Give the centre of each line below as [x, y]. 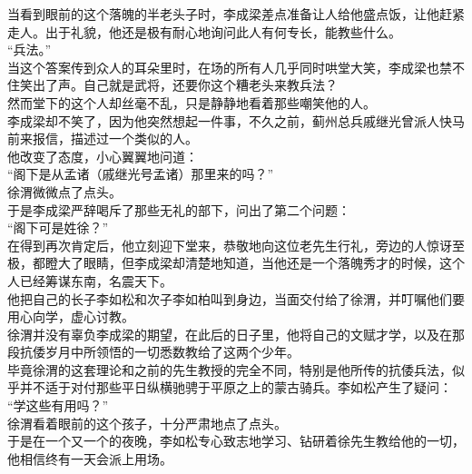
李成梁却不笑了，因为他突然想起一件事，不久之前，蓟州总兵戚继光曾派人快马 [236, 120]
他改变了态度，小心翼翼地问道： [103, 156]
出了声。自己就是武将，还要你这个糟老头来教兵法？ [185, 85]
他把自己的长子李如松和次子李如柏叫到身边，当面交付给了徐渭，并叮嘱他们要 [236, 298]
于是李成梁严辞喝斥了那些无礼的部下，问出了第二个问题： [179, 209]
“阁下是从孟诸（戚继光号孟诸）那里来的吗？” [141, 174]
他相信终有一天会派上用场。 [90, 458]
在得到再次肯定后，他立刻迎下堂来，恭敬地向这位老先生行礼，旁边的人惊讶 [230, 245]
